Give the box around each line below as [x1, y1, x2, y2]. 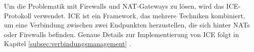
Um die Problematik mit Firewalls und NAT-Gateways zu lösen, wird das [4, 1, 224, 11]
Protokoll [4, 10, 32, 20]
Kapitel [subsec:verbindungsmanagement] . [4, 39, 131, 49]
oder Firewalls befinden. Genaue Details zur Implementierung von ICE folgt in [4, 29, 239, 39]
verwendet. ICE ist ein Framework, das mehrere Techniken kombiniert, [33, 10, 245, 20]
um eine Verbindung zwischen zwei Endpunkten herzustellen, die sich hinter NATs [4, 20, 250, 30]
